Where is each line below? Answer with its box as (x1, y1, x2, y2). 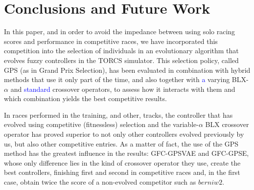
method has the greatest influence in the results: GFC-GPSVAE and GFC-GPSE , (4, 148, 249, 158)
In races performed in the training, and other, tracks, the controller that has (4, 109, 233, 120)
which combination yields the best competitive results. (4, 93, 167, 104)
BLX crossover (205, 119, 249, 129)
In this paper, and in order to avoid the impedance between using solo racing (4, 26, 235, 37)
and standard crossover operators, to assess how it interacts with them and (10, 84, 235, 94)
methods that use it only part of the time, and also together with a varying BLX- (4, 74, 249, 84)
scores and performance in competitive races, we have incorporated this (4, 36, 218, 46)
